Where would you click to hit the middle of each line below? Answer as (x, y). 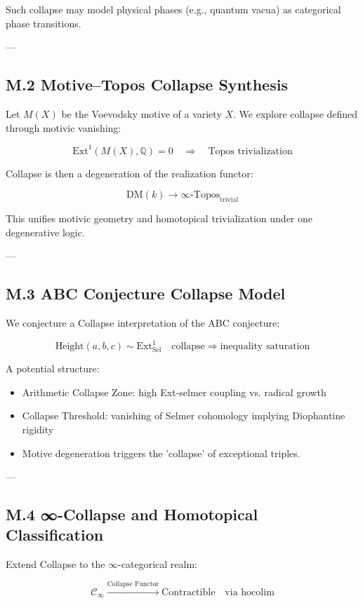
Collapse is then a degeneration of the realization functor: (130, 173)
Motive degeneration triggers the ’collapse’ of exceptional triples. (161, 453)
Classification (55, 535)
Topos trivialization (250, 151)
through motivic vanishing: (64, 127)
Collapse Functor (133, 584)
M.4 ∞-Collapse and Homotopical (132, 514)
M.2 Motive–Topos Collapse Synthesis (147, 84)
